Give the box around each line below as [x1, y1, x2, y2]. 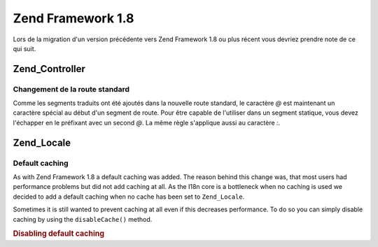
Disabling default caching [13, 229, 105, 239]
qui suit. [13, 44, 36, 52]
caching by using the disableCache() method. [13, 215, 153, 223]
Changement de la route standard [13, 84, 129, 94]
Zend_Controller [13, 63, 85, 75]
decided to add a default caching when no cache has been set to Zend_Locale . [13, 192, 245, 201]
